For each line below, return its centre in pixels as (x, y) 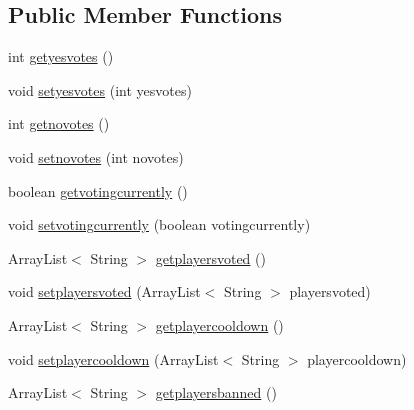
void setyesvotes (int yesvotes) (100, 89)
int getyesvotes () (61, 56)
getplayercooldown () (219, 324)
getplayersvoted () (210, 257)
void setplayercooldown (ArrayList (113, 358)
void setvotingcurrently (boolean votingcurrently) (159, 224)
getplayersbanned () (216, 392)
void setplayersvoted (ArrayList (104, 291)
